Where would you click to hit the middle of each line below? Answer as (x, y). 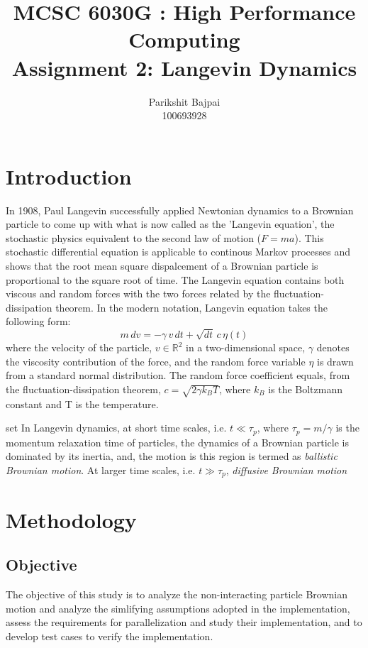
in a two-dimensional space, (246, 347)
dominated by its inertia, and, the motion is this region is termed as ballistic (172, 456)
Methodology (71, 519)
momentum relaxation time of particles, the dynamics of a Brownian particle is (177, 442)
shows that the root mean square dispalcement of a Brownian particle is (162, 265)
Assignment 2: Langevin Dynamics (184, 67)
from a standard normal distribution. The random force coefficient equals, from (178, 375)
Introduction (69, 176)
